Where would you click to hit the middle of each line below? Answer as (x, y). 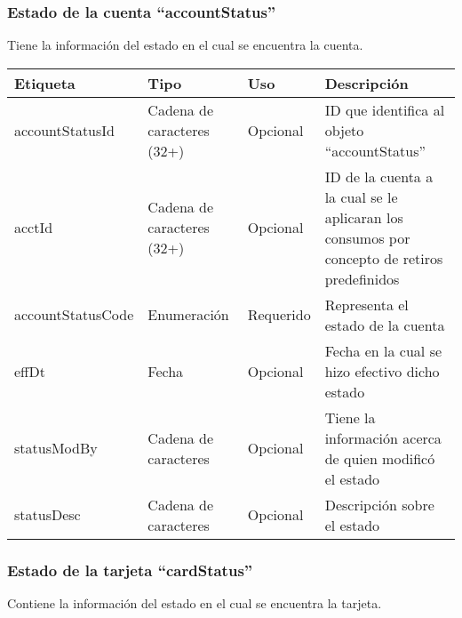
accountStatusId (64, 130)
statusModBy (56, 448)
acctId (34, 228)
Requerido (279, 315)
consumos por (367, 237)
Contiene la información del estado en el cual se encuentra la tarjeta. (195, 603)
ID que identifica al (385, 109)
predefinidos (362, 278)
